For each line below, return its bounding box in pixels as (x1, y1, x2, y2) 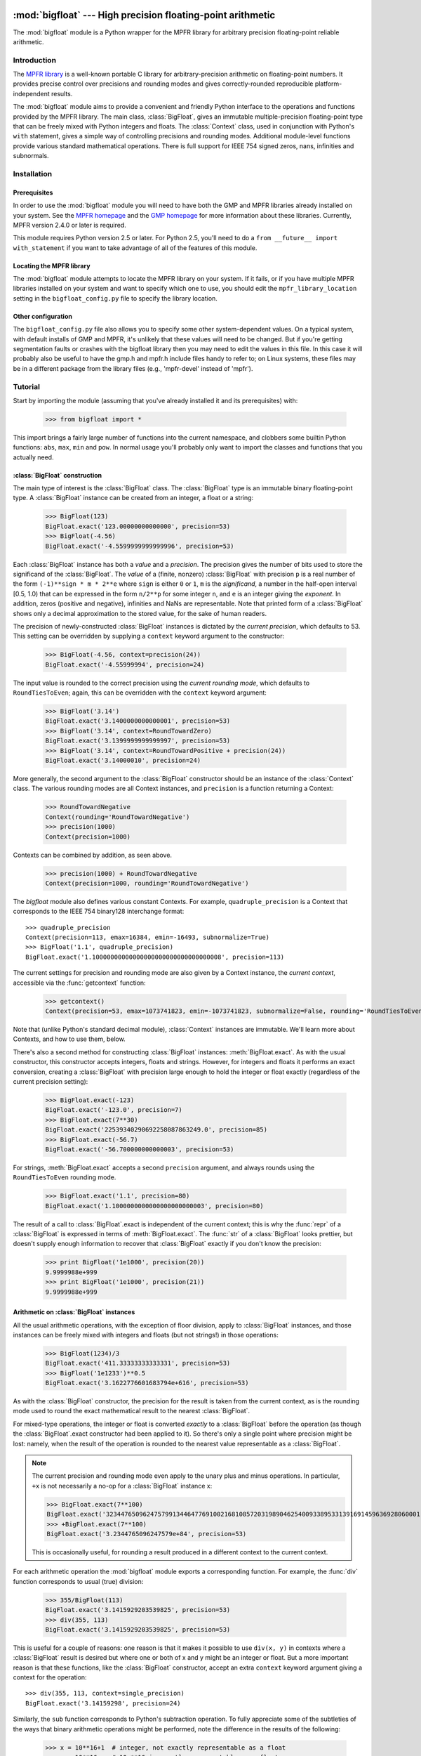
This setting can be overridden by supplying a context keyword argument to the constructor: (13, 632, 284, 641)
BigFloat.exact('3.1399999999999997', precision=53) (45, 737, 231, 745)
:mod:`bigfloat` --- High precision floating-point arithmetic (13, 9, 276, 21)
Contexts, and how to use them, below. (13, 1035, 126, 1043)
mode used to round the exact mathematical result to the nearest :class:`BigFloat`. (13, 1407, 250, 1415)
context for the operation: (13, 1673, 87, 1682)
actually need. (13, 453, 54, 461)
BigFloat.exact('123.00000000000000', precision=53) (45, 522, 231, 530)
